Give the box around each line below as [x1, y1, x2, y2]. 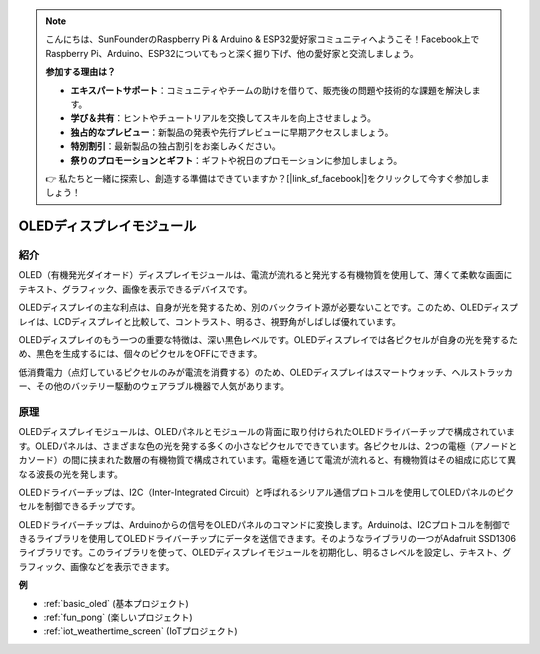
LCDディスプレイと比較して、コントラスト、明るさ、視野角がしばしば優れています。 [53, 315, 402, 327]
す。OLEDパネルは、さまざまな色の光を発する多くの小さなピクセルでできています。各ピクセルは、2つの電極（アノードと [18, 440, 518, 452]
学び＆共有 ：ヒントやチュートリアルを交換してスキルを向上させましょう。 [70, 112, 377, 124]
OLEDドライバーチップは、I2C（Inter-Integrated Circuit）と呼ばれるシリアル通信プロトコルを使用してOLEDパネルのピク [18, 486, 515, 498]
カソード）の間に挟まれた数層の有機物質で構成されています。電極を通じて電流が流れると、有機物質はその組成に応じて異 [18, 454, 517, 466]
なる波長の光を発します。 [18, 468, 124, 480]
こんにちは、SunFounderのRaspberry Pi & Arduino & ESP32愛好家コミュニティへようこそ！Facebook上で [45, 33, 480, 45]
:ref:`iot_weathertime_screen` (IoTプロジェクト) [43, 625, 239, 637]
